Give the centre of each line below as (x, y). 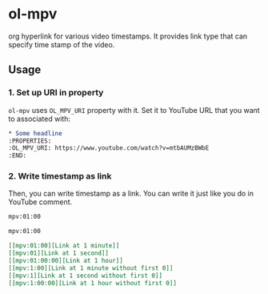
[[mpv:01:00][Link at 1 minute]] (64, 246)
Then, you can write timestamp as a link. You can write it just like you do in (131, 194)
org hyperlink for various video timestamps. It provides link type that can (128, 36)
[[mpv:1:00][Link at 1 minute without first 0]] (91, 268)
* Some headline (35, 133)
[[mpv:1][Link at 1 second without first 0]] (85, 276)
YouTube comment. (40, 202)
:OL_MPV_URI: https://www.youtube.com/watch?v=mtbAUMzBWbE (109, 148)
